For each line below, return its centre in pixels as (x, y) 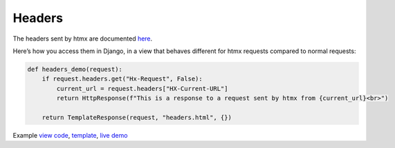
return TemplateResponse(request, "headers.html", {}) (137, 117)
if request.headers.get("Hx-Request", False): (122, 79)
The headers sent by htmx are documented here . (83, 39)
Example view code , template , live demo (70, 135)
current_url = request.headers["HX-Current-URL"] (142, 88)
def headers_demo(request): (75, 69)
